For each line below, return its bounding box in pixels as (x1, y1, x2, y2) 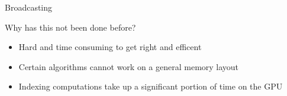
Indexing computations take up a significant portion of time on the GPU (18, 80, 283, 92)
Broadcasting (5, 1, 53, 13)
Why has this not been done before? (5, 21, 136, 33)
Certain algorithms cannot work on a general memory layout (18, 60, 239, 72)
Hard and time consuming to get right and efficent (18, 41, 202, 53)
